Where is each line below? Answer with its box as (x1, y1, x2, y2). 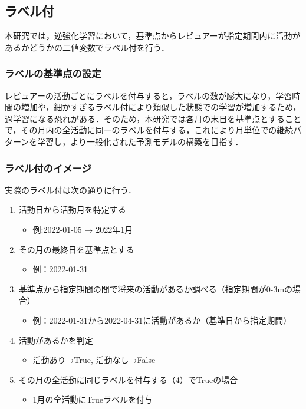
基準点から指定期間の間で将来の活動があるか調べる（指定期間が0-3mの (18, 282, 293, 295)
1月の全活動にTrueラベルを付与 (32, 393, 153, 405)
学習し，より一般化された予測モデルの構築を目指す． (37, 135, 244, 147)
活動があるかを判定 (18, 334, 93, 346)
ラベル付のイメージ (5, 160, 91, 175)
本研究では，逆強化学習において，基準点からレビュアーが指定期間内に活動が (5, 29, 301, 42)
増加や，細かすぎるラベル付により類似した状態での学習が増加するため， (21, 101, 301, 113)
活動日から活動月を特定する (18, 203, 126, 216)
